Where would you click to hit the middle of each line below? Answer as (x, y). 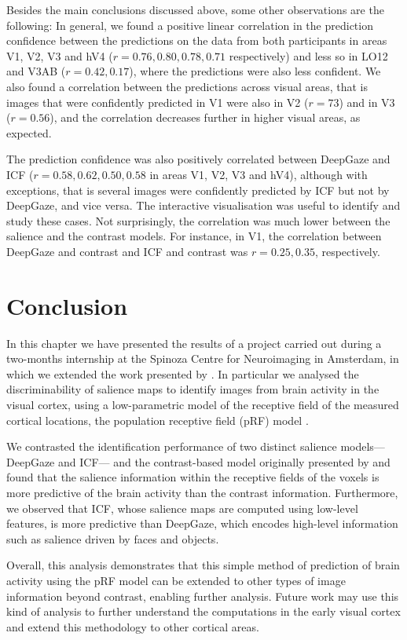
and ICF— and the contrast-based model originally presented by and (224, 461)
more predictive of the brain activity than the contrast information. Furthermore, (202, 492)
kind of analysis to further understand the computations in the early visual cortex (203, 611)
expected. (29, 132)
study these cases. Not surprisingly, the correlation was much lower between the (198, 220)
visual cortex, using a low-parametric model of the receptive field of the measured (203, 404)
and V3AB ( (36, 71)
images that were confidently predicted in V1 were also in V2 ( (158, 102)
